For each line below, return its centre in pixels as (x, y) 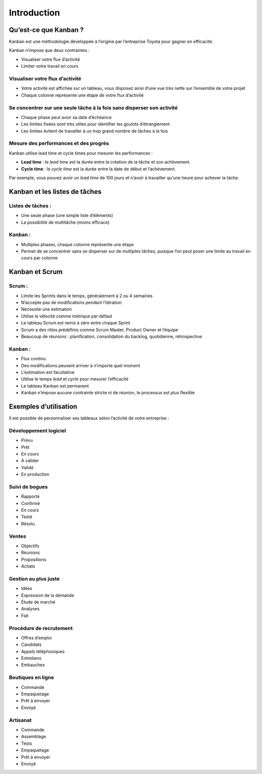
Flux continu (33, 359)
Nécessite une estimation (47, 309)
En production (35, 474)
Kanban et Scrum (36, 272)
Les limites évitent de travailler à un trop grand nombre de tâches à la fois (95, 131)
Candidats (31, 645)
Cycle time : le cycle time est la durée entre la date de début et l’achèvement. (98, 169)
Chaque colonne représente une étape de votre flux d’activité (82, 95)
